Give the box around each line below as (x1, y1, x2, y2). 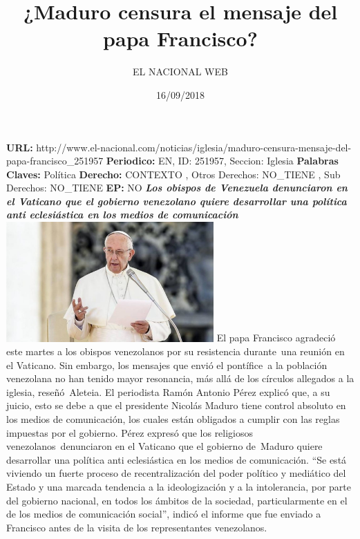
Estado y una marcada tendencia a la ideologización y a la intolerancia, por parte (6, 480, 351, 494)
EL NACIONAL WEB (133, 64, 228, 79)
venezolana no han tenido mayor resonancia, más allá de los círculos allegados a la (6, 371, 354, 386)
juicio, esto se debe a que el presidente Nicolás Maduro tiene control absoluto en (6, 398, 346, 413)
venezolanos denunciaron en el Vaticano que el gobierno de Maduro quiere (6, 439, 323, 453)
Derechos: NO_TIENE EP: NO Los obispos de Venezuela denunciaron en (6, 180, 348, 195)
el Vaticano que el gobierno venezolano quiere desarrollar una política (6, 193, 347, 208)
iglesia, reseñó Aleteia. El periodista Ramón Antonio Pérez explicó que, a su (6, 384, 330, 399)
